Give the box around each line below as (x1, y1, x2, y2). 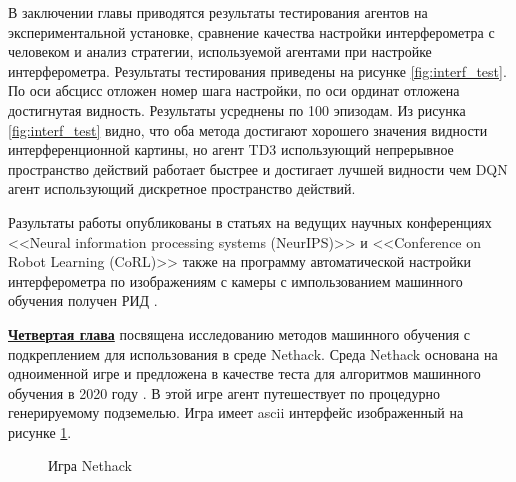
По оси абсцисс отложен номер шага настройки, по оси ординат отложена (8, 80, 460, 101)
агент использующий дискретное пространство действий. (8, 178, 356, 199)
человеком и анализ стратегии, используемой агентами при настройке (8, 41, 432, 62)
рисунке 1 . (8, 421, 72, 442)
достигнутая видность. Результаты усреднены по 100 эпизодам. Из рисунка (8, 99, 466, 120)
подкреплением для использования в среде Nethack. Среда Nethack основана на (8, 343, 498, 364)
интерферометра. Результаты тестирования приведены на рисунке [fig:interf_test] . (8, 60, 507, 81)
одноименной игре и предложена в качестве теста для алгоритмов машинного (8, 363, 481, 384)
